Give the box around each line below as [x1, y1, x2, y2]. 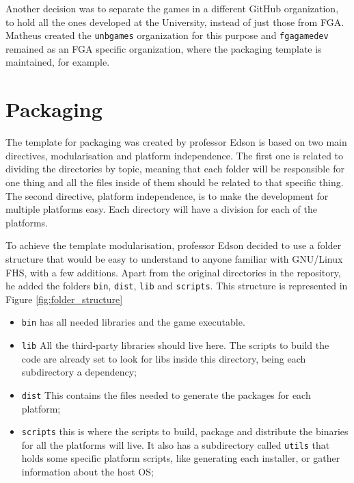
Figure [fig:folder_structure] [5, 291, 123, 306]
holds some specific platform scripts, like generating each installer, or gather [21, 451, 340, 465]
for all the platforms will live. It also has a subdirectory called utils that [21, 437, 330, 452]
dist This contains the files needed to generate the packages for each [21, 387, 311, 402]
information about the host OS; [21, 465, 154, 478]
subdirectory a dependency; [21, 365, 137, 379]
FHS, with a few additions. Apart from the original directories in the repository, [5, 265, 341, 279]
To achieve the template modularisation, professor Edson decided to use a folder [5, 238, 342, 252]
